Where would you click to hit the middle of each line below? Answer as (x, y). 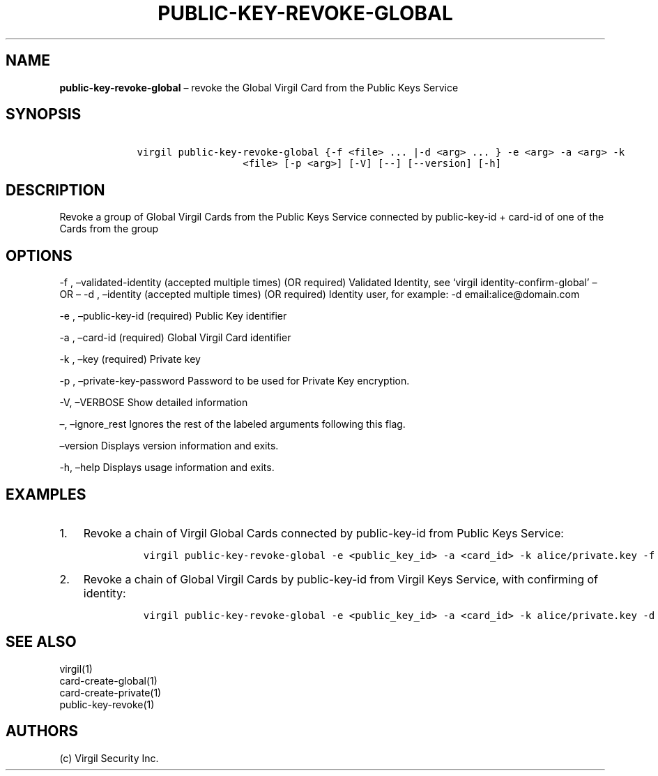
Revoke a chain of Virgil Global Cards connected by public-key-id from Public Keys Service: (323, 533)
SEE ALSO (41, 642)
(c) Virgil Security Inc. (109, 758)
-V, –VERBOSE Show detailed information (154, 403)
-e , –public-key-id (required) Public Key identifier (173, 316)
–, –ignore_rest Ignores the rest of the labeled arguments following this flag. (232, 424)
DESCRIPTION (55, 190)
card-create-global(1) (108, 680)
